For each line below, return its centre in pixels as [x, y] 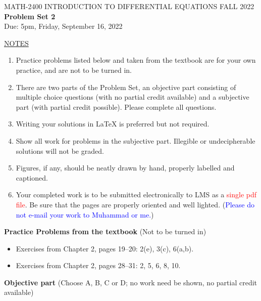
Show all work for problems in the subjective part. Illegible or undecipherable [136, 140]
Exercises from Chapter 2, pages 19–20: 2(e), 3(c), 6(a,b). [105, 248]
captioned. [32, 177]
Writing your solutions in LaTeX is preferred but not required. [113, 124]
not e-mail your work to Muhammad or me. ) [85, 214]
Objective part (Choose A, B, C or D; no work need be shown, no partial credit [131, 282]
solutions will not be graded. [60, 150]
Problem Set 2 [30, 16]
